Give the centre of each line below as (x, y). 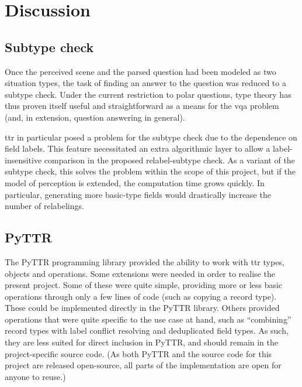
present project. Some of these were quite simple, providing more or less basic (144, 285)
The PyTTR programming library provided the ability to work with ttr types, (145, 261)
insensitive (23, 160)
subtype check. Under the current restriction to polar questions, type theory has (148, 94)
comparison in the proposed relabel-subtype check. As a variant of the (169, 160)
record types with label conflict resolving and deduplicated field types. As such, (147, 331)
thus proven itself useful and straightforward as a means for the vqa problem (142, 106)
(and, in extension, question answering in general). (95, 117)
